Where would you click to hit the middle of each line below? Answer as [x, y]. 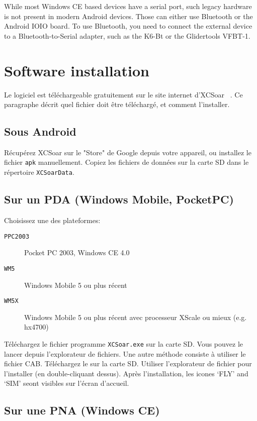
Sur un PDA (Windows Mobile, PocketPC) [119, 199]
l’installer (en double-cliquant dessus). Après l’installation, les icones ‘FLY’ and [126, 373]
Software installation [77, 70]
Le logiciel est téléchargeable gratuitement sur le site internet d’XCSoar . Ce [123, 94]
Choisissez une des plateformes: [52, 220]
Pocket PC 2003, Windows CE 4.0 [77, 252]
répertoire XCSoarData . [39, 172]
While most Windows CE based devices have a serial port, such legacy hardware [128, 6]
